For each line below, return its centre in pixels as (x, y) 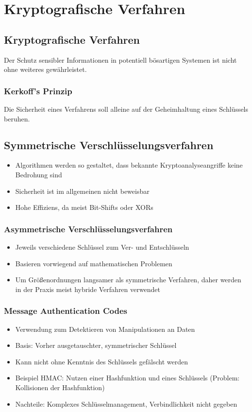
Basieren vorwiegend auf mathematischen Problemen (94, 263)
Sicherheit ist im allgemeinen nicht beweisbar (82, 191)
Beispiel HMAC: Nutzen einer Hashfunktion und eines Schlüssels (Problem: (127, 378)
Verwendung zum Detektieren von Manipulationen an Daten (105, 329)
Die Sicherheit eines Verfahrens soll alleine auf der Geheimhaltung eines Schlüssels (126, 109)
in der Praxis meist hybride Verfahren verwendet (88, 289)
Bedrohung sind (39, 174)
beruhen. (17, 118)
